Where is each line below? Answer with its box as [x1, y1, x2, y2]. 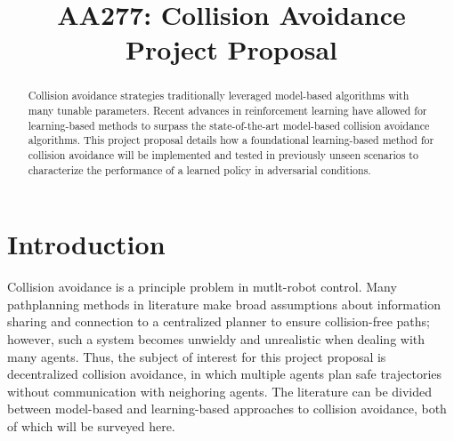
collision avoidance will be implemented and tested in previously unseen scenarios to [28, 147, 418, 162]
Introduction [7, 226, 166, 262]
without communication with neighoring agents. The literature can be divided [7, 381, 433, 400]
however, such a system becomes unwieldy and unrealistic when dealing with [7, 330, 426, 349]
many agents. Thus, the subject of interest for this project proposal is [7, 347, 386, 365]
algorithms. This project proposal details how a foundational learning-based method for [28, 132, 434, 148]
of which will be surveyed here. [7, 416, 175, 435]
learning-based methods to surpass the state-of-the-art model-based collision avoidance [28, 117, 430, 132]
